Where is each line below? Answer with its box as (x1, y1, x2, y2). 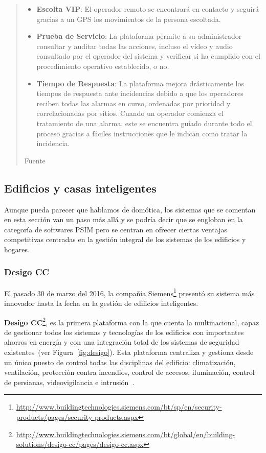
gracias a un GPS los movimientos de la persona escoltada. (36, 13, 221, 24)
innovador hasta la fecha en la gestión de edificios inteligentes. (4, 297, 198, 308)
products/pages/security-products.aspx (16, 411, 138, 422)
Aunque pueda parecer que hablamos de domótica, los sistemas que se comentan (4, 204, 256, 214)
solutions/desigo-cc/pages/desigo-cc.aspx (16, 439, 144, 449)
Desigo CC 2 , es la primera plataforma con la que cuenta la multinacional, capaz (4, 315, 259, 327)
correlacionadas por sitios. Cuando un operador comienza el (36, 108, 224, 118)
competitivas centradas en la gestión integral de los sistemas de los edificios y (4, 234, 246, 245)
